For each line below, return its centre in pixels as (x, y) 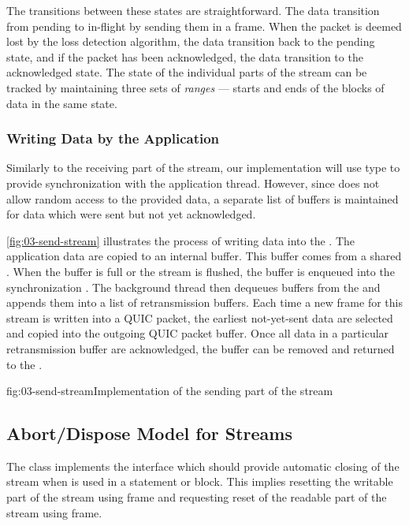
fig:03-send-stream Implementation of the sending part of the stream (170, 391)
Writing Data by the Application (113, 138)
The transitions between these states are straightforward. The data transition (193, 10)
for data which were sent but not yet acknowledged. (131, 214)
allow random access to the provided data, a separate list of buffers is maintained (203, 198)
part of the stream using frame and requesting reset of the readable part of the (197, 497)
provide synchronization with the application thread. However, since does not (193, 183)
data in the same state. (62, 103)
